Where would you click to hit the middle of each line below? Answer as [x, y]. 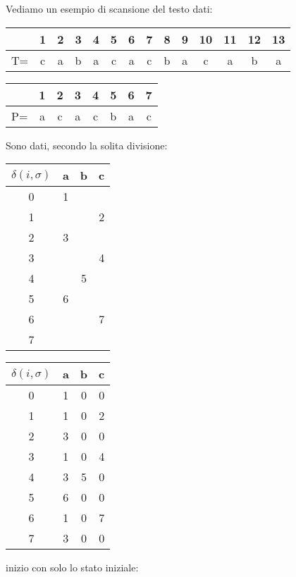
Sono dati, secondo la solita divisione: [87, 145]
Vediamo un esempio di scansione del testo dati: [109, 8]
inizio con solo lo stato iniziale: [72, 567]
